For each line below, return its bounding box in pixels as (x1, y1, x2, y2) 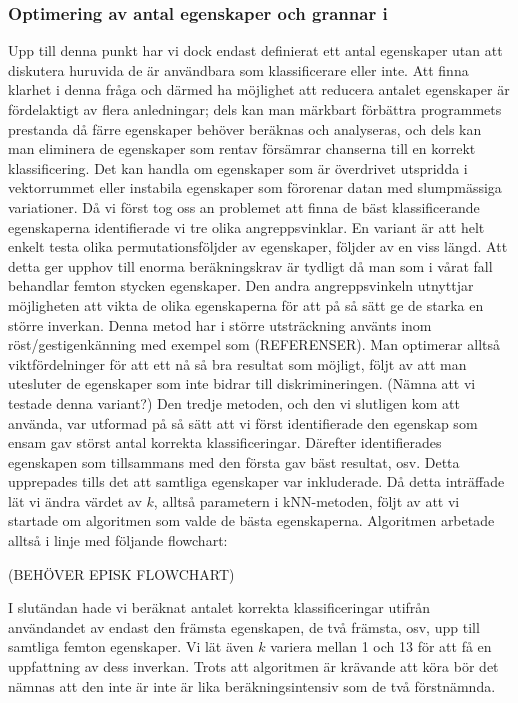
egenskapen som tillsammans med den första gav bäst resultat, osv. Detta (8, 451, 460, 472)
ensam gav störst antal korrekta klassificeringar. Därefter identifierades (8, 432, 442, 453)
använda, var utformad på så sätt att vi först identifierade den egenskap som (8, 412, 478, 433)
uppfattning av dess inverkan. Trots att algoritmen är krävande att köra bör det (8, 656, 499, 677)
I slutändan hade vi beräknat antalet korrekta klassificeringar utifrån (8, 597, 431, 618)
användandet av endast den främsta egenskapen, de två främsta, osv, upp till (8, 616, 480, 637)
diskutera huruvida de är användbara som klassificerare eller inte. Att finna (8, 59, 469, 80)
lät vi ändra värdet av (8, 490, 142, 511)
